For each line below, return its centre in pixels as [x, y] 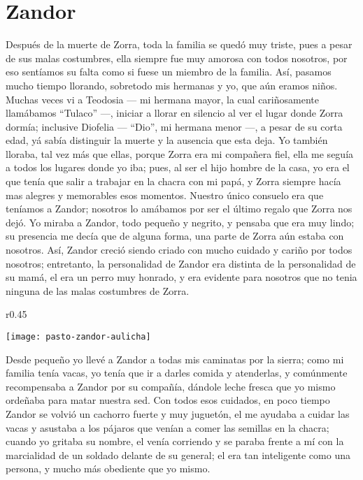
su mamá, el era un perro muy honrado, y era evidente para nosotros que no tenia [181, 277]
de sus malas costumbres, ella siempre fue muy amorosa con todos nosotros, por [177, 58]
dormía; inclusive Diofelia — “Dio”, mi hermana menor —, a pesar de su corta [174, 126]
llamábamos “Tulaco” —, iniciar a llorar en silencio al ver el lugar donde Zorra [175, 113]
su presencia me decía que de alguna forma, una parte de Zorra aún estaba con [175, 236]
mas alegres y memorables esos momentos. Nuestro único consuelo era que [165, 195]
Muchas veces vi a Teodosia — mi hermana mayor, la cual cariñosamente [162, 99]
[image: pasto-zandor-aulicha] [78, 337]
